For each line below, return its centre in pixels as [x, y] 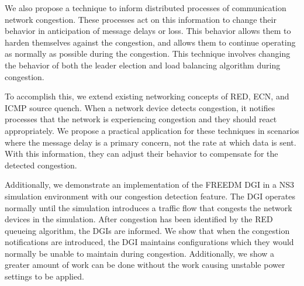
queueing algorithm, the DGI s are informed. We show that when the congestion [147, 230]
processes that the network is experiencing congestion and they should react [141, 119]
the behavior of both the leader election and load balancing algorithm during [143, 65]
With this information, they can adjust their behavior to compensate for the [141, 154]
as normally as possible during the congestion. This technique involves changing [148, 54]
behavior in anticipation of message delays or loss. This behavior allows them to [148, 31]
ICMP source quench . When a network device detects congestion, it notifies [140, 107]
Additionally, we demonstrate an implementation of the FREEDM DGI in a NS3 [149, 185]
